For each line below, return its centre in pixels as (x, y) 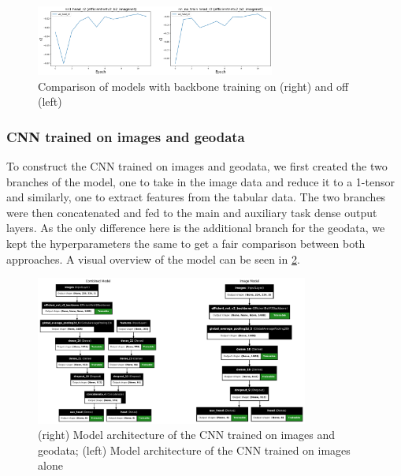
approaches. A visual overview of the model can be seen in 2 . (153, 259)
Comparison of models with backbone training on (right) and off (193, 86)
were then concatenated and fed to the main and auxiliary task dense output (192, 212)
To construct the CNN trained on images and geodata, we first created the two (197, 165)
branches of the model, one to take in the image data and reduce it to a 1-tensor (200, 181)
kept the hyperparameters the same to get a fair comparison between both (186, 243)
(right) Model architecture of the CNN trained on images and (187, 435)
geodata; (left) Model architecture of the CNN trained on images (194, 450)
